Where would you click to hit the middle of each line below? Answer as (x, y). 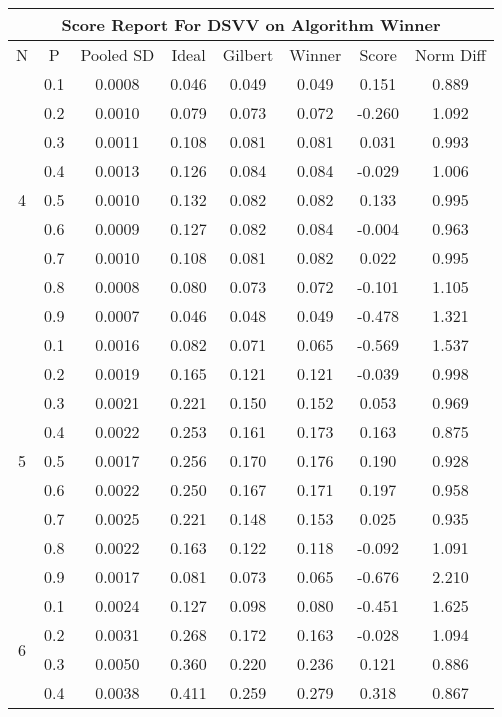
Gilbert (248, 54)
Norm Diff (450, 54)
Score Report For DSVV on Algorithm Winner (251, 24)
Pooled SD (117, 54)
